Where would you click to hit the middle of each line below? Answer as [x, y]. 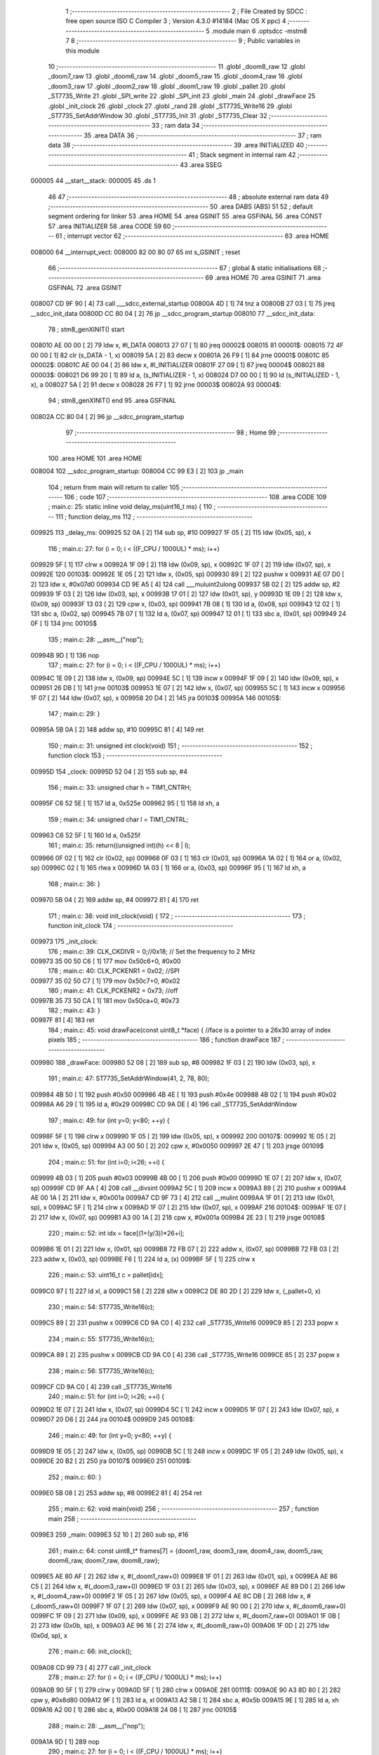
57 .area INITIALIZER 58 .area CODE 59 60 [109, 226]
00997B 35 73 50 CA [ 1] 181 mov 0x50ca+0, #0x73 [105, 1000]
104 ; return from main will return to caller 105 [114, 487]
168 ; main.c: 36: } [74, 884]
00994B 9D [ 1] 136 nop [65, 656]
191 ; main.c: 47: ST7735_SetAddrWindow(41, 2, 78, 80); [129, 1078]
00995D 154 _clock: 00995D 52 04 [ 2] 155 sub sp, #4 [109, 771]
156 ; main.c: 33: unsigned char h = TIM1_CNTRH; [120, 787]
